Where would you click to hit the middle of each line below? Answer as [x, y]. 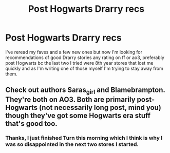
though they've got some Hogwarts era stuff [78, 115]
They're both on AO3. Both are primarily [70, 99]
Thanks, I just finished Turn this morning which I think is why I [84, 138]
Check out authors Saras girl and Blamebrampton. [85, 91]
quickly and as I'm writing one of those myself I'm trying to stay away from [84, 68]
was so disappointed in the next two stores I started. [72, 144]
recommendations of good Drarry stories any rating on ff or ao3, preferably [85, 58]
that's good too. [31, 123]
